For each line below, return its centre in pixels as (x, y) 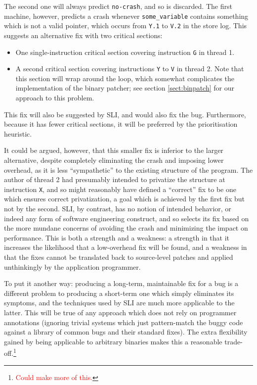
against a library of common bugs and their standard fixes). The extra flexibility (126, 332)
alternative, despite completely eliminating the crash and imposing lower (114, 160)
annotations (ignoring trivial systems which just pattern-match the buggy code (124, 322)
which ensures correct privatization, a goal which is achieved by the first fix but (124, 199)
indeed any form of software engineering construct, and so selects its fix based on (127, 218)
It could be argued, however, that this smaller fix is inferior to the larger (114, 150)
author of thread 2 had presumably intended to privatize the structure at (115, 179)
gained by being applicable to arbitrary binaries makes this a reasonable (113, 341)
